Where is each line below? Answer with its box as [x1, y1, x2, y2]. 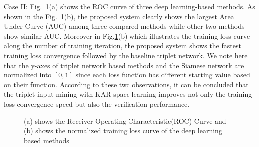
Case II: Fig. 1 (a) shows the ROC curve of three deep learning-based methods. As [4, 1, 255, 11]
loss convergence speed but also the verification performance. [4, 98, 190, 109]
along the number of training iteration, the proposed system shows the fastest [4, 40, 241, 51]
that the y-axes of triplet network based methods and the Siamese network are [4, 60, 244, 70]
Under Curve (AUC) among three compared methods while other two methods [4, 21, 245, 31]
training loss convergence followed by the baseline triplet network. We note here [4, 50, 248, 60]
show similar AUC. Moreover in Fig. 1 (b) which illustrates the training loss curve [4, 30, 250, 41]
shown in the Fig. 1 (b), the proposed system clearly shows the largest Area [4, 11, 234, 21]
